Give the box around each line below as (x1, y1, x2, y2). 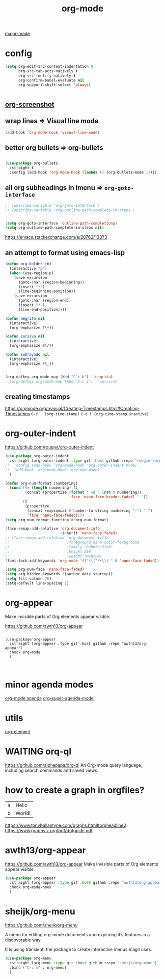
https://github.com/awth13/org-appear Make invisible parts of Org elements (5, 861, 159, 867)
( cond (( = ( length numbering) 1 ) (9, 485, 78, 490)
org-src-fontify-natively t (18, 73, 76, 78)
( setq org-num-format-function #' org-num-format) (5, 517, 109, 522)
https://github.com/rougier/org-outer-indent (5, 444, 94, 450)
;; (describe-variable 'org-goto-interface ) (5, 203, 100, 208)
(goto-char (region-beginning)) (18, 280, 84, 285)
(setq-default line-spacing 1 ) (5, 581, 69, 586)
